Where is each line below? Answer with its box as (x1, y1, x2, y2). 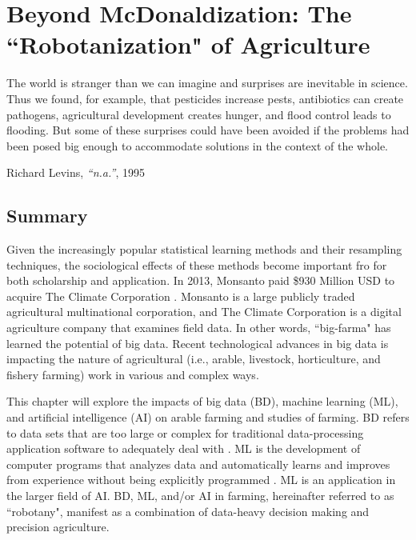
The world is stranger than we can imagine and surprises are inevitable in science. (6, 74, 408, 91)
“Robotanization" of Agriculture (6, 28, 370, 61)
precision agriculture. (6, 518, 110, 535)
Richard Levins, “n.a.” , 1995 (6, 164, 145, 181)
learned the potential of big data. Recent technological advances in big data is (6, 334, 389, 351)
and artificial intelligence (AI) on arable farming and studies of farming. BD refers (6, 409, 410, 426)
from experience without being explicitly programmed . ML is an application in (6, 471, 396, 488)
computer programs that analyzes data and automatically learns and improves (6, 455, 390, 472)
